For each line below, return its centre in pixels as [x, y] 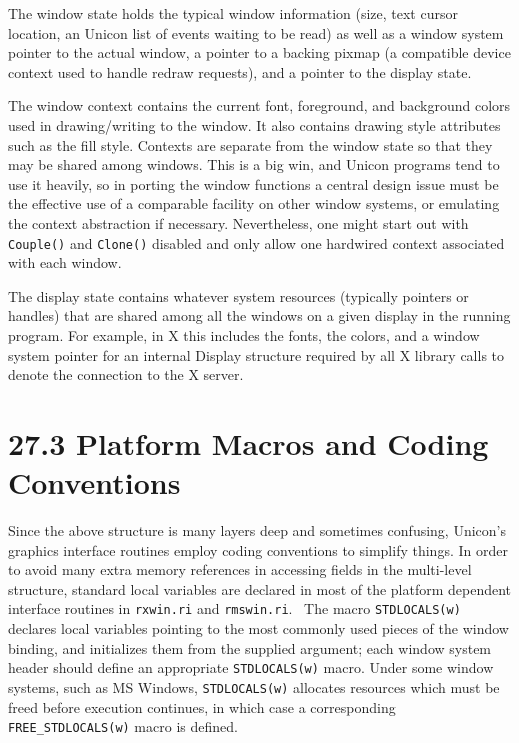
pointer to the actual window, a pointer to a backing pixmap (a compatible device [259, 52]
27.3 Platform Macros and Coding [248, 442]
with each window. [65, 262]
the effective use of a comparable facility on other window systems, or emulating [254, 203]
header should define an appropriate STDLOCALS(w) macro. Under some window [251, 667]
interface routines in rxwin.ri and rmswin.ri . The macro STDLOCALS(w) [234, 608]
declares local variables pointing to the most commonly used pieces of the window [258, 628]
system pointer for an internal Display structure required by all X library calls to [256, 354]
